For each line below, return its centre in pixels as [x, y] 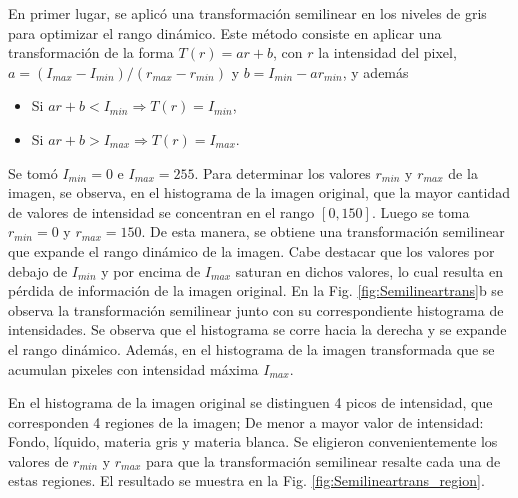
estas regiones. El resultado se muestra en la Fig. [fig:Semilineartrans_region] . [246, 480]
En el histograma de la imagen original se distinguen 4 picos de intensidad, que [250, 402]
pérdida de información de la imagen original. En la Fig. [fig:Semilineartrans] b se [256, 290]
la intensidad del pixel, [387, 52]
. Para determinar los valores [282, 172]
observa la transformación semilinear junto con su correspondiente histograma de [256, 309]
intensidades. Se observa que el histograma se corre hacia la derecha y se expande [257, 329]
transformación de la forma [91, 52]
